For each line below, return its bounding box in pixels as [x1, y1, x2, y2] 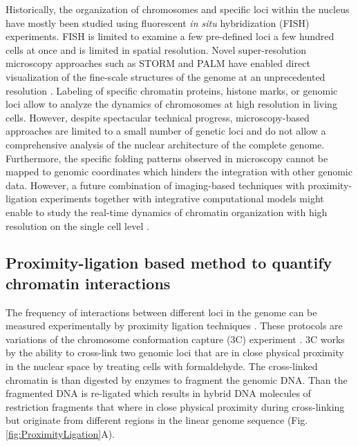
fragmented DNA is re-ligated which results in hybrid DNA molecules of [6, 386, 311, 400]
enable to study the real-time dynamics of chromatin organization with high [6, 204, 328, 219]
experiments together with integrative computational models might [40, 191, 324, 206]
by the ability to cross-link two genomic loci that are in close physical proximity [6, 345, 344, 360]
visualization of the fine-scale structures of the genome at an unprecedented [6, 69, 326, 84]
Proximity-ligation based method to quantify [6, 252, 332, 273]
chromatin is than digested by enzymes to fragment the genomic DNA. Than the [6, 372, 348, 387]
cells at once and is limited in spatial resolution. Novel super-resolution [6, 42, 306, 57]
